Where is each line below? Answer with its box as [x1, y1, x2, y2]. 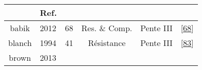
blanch [8, 37, 32, 49]
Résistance [88, 37, 126, 49]
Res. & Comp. [81, 22, 132, 34]
